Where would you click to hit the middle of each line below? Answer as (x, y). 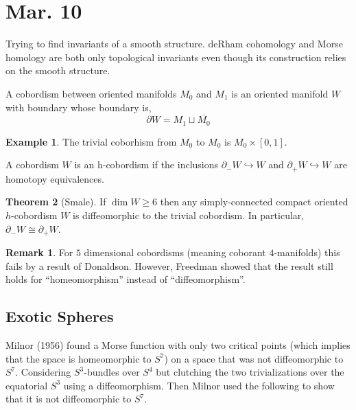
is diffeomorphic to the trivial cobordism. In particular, (189, 215)
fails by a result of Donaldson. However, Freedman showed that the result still (169, 265)
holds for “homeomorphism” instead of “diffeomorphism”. (126, 279)
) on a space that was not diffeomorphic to (254, 358)
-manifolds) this (307, 252)
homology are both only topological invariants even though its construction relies (176, 57)
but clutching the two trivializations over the (250, 372)
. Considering (43, 372)
